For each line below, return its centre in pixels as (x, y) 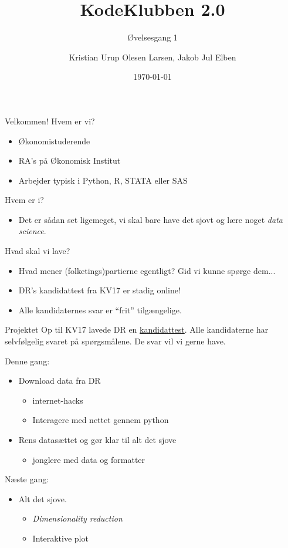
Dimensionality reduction (77, 518)
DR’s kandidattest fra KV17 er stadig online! (99, 290)
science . (32, 231)
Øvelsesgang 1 (153, 37)
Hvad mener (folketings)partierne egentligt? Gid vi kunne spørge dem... (147, 270)
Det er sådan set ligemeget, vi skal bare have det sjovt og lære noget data (150, 219)
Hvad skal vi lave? (38, 251)
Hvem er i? (24, 200)
